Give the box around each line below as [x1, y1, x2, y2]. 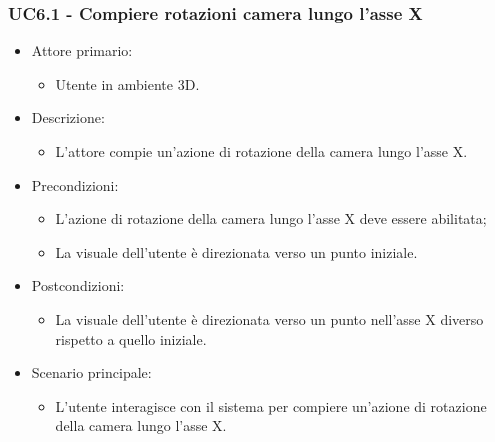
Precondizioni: [31, 174, 119, 195]
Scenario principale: [31, 362, 152, 383]
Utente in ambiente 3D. [55, 73, 200, 94]
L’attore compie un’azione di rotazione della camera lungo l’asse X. [55, 141, 468, 161]
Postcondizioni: [31, 275, 125, 296]
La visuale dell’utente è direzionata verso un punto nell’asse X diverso [55, 308, 484, 329]
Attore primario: [31, 40, 133, 61]
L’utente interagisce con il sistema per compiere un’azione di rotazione [55, 395, 487, 416]
